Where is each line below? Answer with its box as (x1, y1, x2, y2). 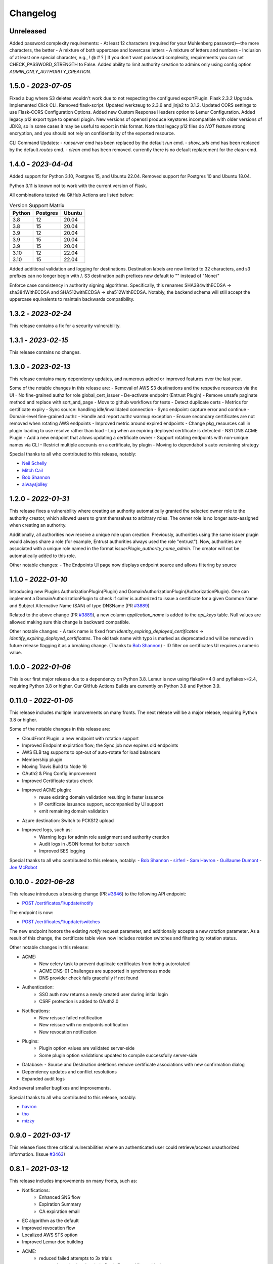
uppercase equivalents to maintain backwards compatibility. (9, 296, 135, 302)
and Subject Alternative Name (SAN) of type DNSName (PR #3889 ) (9, 602, 150, 609)
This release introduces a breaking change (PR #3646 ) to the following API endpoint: (9, 891, 187, 897)
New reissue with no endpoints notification (39, 1022, 128, 1028)
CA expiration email (39, 1208, 80, 1214)
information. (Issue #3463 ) (9, 1151, 66, 1157)
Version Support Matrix (9, 202, 65, 209)
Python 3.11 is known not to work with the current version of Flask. (9, 183, 148, 189)
